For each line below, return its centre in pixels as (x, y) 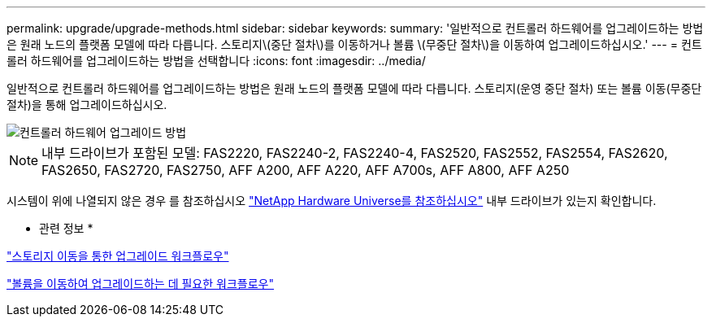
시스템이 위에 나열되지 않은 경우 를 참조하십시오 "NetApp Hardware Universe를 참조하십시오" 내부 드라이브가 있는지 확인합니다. (332, 201)
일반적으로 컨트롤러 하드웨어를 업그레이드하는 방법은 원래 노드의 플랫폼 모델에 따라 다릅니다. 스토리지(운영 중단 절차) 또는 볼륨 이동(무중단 (354, 88)
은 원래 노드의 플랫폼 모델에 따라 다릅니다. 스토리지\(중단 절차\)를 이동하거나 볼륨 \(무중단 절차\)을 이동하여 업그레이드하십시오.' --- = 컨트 (354, 44)
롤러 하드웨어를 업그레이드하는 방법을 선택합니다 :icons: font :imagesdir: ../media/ (216, 61)
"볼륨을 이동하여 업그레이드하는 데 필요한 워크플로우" (140, 284)
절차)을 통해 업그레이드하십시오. (87, 105)
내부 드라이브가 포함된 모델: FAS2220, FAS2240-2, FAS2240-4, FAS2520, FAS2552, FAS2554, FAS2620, (355, 153)
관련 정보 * (66, 228)
